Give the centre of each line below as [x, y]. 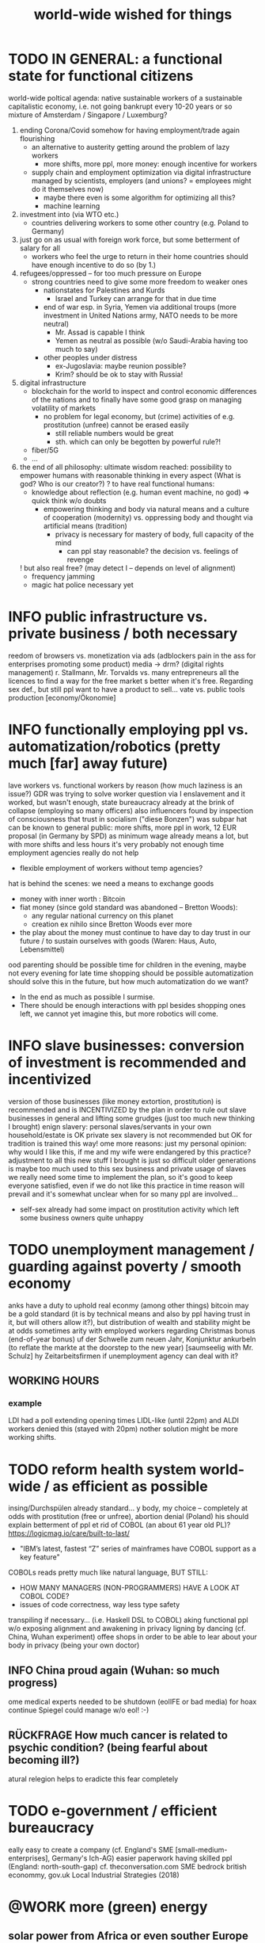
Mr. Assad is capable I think [100, 332]
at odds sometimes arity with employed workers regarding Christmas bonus [132, 1330]
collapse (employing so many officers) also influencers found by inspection [131, 811]
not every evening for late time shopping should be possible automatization [131, 973]
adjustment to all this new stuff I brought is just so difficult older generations [132, 1160]
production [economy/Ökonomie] [62, 697]
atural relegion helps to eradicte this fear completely [93, 1779]
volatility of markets [64, 408]
